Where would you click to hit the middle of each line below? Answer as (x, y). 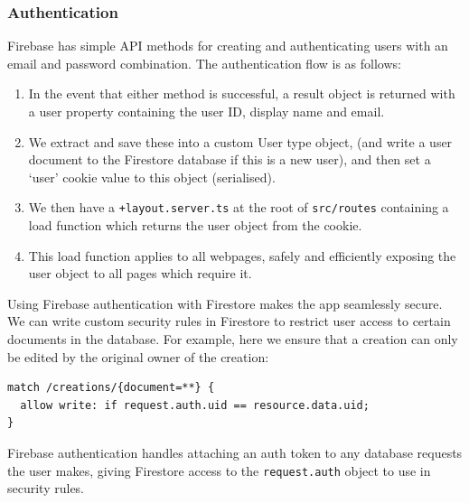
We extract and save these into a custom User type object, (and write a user (240, 141)
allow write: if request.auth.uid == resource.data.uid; (195, 405)
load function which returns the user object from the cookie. (195, 225)
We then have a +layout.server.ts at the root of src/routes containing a (239, 207)
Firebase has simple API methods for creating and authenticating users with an (228, 46)
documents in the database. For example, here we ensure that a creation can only (233, 339)
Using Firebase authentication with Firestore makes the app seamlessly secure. (225, 303)
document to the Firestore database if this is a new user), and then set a (230, 159)
